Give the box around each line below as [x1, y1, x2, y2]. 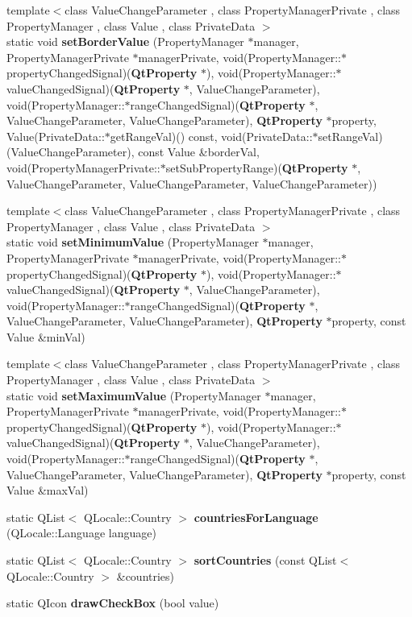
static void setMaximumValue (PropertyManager [6, 387, 261, 404]
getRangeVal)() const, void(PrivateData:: [110, 127, 313, 144]
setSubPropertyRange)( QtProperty [165, 159, 348, 176]
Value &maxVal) [6, 482, 89, 499]
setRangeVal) [318, 127, 383, 144]
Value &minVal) [6, 328, 85, 345]
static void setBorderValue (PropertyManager [6, 33, 244, 50]
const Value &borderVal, [138, 143, 260, 160]
